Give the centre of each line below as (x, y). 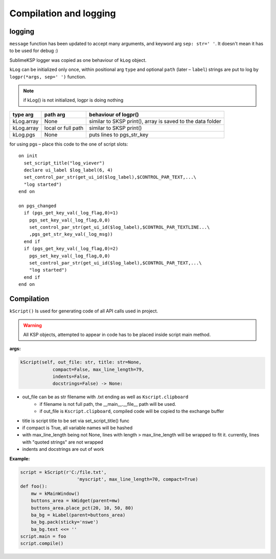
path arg (55, 114)
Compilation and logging (63, 13)
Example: (20, 458)
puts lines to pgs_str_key (119, 134)
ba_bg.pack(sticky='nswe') (65, 522)
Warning (32, 325)
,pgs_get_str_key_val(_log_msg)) (71, 234)
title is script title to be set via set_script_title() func (76, 421)
